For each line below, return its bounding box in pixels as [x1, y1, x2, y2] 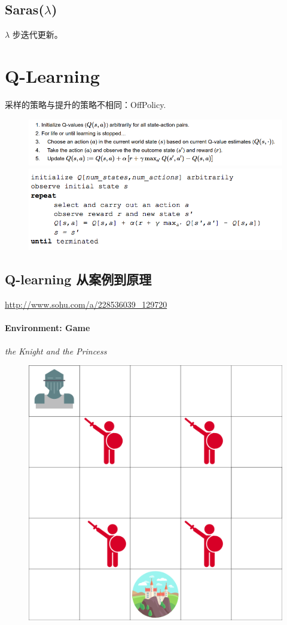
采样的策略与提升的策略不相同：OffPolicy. [5, 98, 166, 110]
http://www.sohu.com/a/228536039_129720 [5, 298, 167, 311]
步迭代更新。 [12, 28, 63, 41]
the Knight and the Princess [5, 344, 107, 357]
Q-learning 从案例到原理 [5, 270, 152, 289]
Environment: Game [5, 321, 90, 334]
